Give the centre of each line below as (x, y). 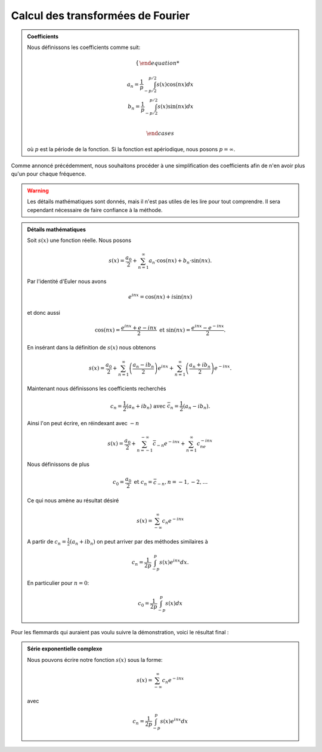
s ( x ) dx (174, 604)
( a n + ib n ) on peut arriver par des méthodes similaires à (139, 542)
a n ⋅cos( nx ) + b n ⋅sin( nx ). (180, 262)
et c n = (143, 483)
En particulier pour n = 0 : (58, 583)
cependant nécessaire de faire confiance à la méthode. (95, 210)
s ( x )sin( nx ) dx (175, 107)
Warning (38, 191)
